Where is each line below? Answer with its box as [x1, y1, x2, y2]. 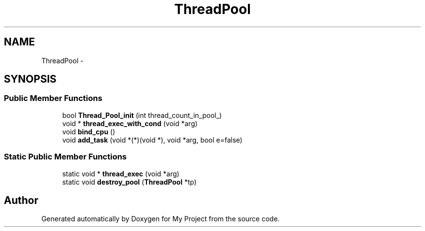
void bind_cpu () [62, 127, 115, 136]
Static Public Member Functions [4, 152, 127, 162]
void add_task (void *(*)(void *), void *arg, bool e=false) [62, 135, 243, 144]
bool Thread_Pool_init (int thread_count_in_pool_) [62, 111, 222, 119]
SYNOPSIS [4, 73, 57, 86]
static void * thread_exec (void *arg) [62, 169, 180, 178]
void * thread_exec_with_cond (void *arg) [62, 119, 198, 128]
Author [4, 194, 38, 206]
